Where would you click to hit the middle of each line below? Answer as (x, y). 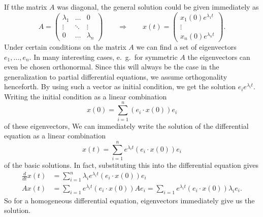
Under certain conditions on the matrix (65, 46)
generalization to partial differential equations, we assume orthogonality (116, 76)
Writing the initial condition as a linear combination (86, 96)
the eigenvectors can (219, 57)
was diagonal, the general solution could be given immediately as (158, 7)
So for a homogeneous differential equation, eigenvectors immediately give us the (129, 200)
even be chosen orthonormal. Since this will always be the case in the (112, 67)
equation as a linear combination (55, 136)
